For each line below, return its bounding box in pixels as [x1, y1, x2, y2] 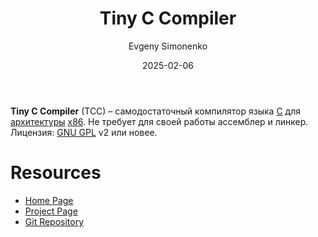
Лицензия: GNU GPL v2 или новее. [10, 126, 158, 138]
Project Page [24, 205, 78, 217]
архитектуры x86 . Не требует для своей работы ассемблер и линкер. [10, 115, 309, 127]
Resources [10, 162, 102, 184]
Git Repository [24, 215, 85, 227]
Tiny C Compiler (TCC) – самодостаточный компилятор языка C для [10, 105, 301, 117]
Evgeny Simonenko [128, 40, 208, 52]
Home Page [24, 194, 74, 206]
